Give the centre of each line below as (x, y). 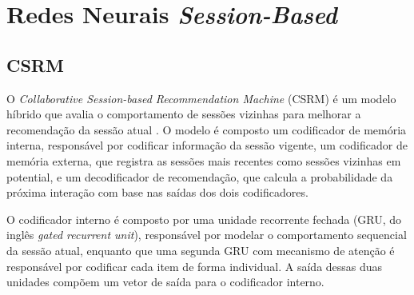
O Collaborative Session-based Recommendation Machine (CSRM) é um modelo (201, 98)
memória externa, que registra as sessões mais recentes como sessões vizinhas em (204, 160)
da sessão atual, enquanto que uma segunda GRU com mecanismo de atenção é (201, 250)
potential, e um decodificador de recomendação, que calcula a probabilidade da (200, 176)
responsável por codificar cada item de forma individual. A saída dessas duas (195, 266)
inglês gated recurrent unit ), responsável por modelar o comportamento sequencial (207, 235)
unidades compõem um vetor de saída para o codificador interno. (165, 282)
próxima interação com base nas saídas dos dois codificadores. (157, 192)
